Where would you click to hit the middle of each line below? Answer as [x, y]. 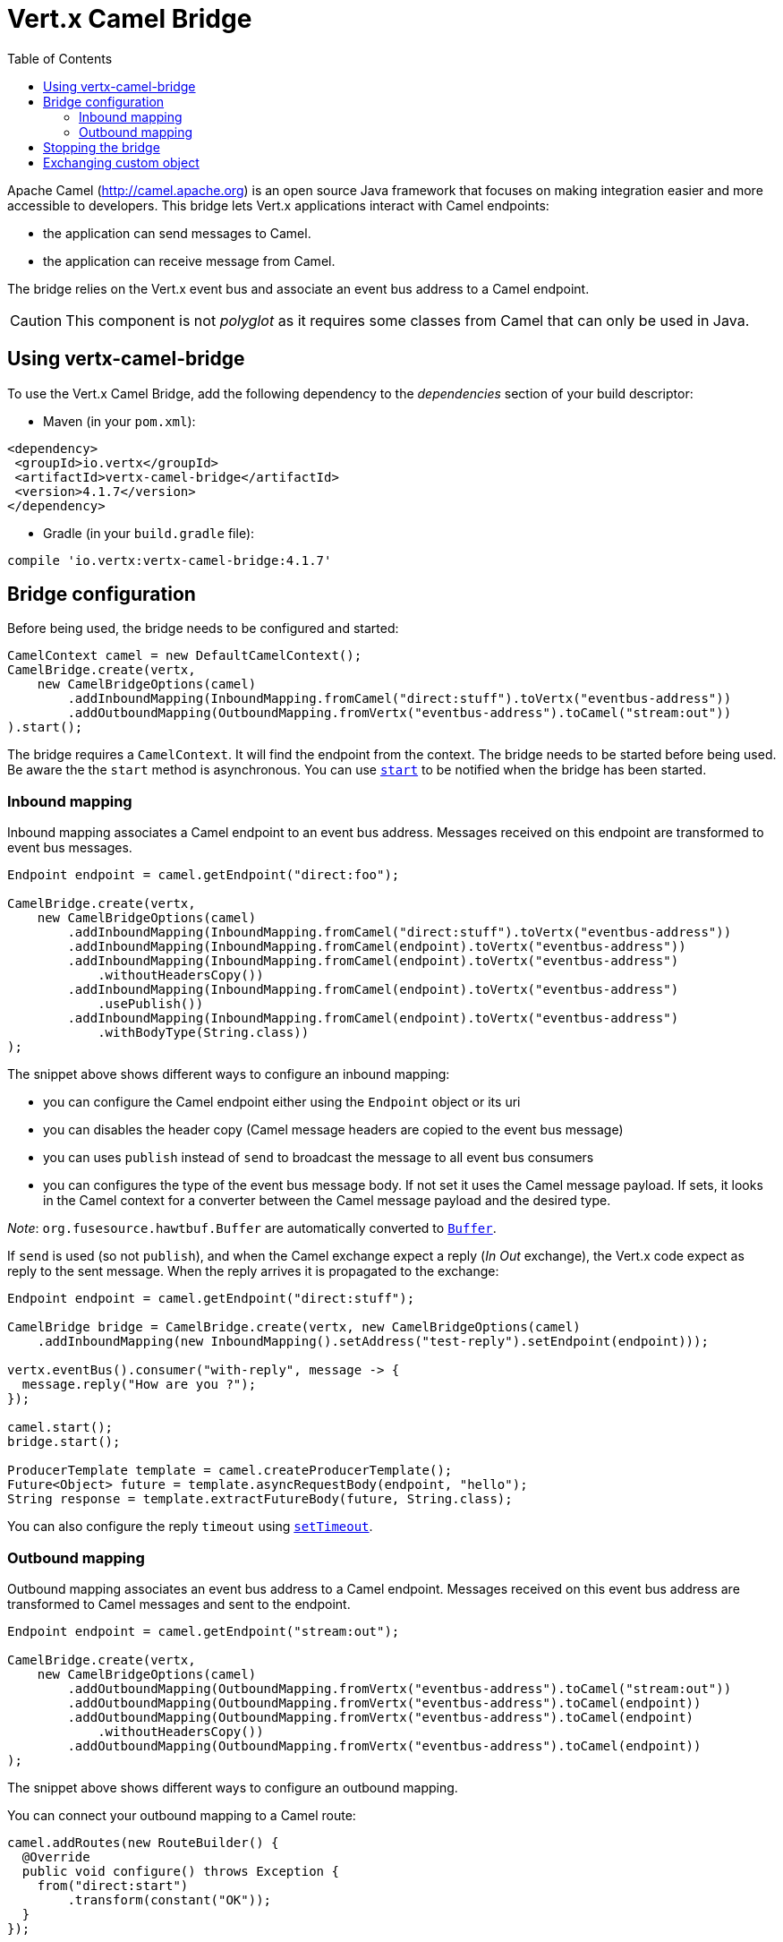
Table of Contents [60, 58]
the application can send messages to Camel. [177, 233]
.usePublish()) [151, 1004]
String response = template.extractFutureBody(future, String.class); [260, 1499]
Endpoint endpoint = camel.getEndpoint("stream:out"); [204, 1631]
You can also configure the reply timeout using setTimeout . [190, 1527]
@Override [56, 1856]
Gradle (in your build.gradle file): [149, 533]
